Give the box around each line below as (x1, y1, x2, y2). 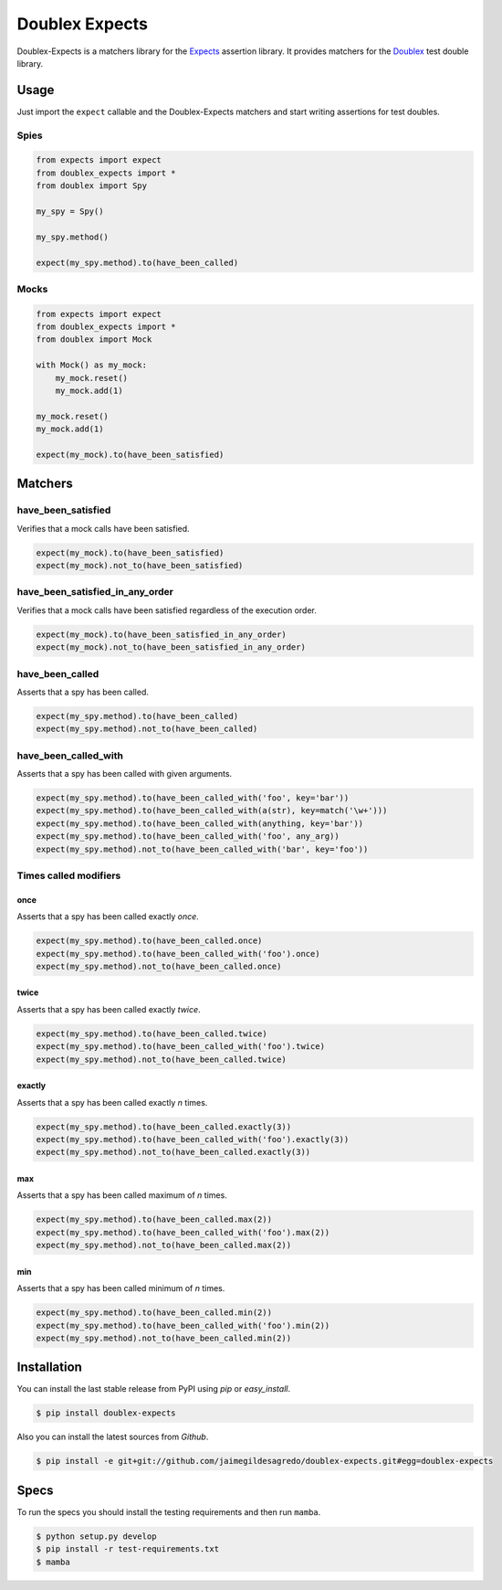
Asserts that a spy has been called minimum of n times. (16, 1283, 225, 1294)
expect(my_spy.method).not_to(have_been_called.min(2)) (36, 1332, 292, 1343)
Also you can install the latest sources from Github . (16, 1431, 209, 1443)
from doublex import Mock (36, 334, 152, 344)
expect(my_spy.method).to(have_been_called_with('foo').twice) (36, 1042, 326, 1052)
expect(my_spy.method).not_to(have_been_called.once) (36, 960, 282, 971)
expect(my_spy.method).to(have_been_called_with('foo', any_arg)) (36, 832, 340, 842)
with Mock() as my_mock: (36, 360, 148, 370)
